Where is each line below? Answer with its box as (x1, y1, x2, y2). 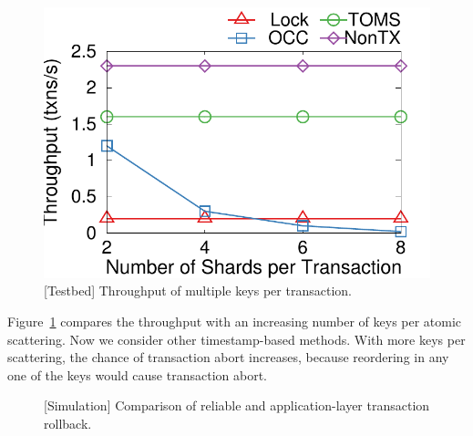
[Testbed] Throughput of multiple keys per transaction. (44, 281, 352, 300)
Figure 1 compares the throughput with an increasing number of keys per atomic (7, 311, 462, 330)
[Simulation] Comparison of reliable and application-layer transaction (44, 396, 430, 415)
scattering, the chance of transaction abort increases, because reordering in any (7, 348, 449, 367)
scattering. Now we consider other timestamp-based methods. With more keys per (7, 329, 466, 348)
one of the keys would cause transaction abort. (7, 365, 267, 384)
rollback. (44, 413, 92, 432)
